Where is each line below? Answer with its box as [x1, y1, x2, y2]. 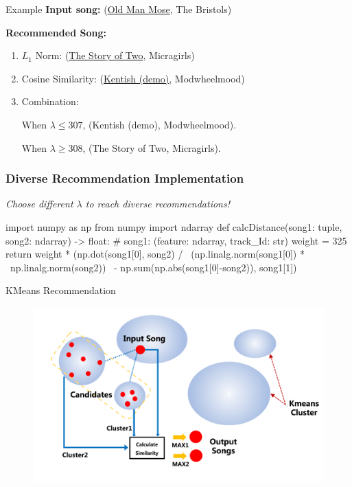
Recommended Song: [5, 25, 106, 39]
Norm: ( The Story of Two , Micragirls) [35, 48, 195, 63]
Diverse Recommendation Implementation [5, 170, 244, 187]
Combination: [21, 94, 79, 109]
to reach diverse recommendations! [85, 196, 231, 211]
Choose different [5, 196, 73, 211]
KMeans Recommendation [5, 283, 116, 297]
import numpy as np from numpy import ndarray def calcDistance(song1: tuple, [5, 219, 342, 234]
